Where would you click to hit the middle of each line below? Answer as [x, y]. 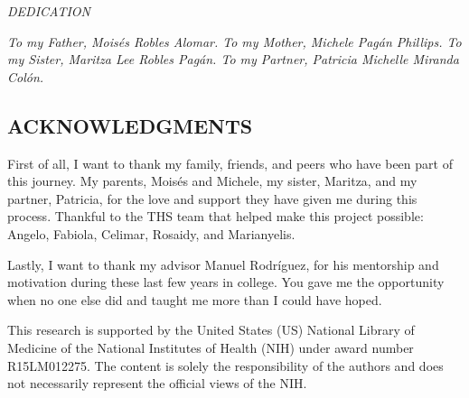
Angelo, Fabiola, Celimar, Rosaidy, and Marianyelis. [151, 233]
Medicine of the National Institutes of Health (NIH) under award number [211, 347]
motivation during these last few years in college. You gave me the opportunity [226, 282]
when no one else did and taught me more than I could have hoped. [195, 299]
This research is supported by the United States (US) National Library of [211, 330]
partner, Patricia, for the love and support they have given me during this [212, 198]
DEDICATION [49, 11]
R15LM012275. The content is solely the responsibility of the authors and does [225, 365]
